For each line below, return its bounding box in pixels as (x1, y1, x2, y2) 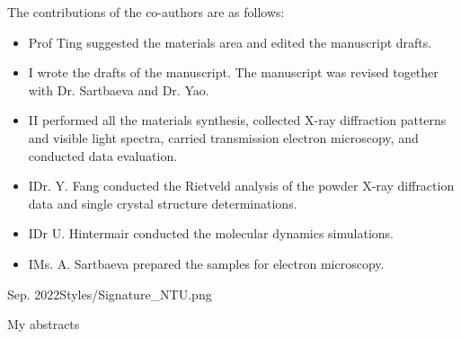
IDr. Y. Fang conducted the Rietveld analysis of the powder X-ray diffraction (28, 176, 455, 195)
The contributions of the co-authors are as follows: (7, 3, 285, 21)
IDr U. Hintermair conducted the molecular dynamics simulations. (28, 224, 394, 243)
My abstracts (7, 315, 80, 334)
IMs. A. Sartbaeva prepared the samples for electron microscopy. (28, 254, 385, 272)
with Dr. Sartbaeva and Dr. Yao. (28, 80, 209, 99)
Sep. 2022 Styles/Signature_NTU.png (7, 284, 212, 303)
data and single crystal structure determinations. (28, 193, 297, 212)
